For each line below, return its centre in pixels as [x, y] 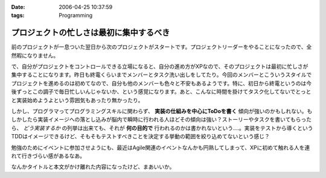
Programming [76, 16]
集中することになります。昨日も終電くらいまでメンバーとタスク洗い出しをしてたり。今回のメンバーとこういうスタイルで [161, 75]
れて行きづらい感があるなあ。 [48, 156]
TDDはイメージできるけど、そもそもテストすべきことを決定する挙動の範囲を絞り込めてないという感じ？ [140, 137]
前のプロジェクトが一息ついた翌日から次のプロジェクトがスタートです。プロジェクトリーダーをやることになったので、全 [161, 47]
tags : [18, 16]
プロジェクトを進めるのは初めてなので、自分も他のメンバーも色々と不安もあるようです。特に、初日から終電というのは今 [161, 83]
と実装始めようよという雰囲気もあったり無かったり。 [77, 100]
